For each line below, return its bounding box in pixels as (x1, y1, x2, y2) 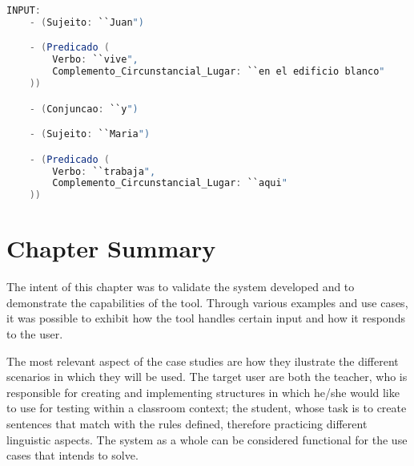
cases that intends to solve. (6, 447, 139, 464)
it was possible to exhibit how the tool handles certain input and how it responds (6, 310, 405, 326)
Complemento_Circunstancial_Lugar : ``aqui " (52, 177, 287, 189)
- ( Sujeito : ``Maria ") (29, 128, 151, 140)
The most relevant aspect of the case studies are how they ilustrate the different (6, 352, 399, 369)
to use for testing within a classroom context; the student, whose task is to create (6, 399, 407, 416)
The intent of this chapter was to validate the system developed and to (6, 278, 355, 295)
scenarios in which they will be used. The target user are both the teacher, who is (6, 368, 408, 385)
